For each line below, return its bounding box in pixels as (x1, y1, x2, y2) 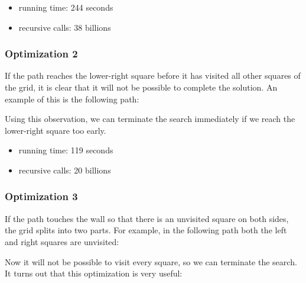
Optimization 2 (5, 46, 78, 61)
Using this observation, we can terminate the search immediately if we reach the (5, 112, 295, 125)
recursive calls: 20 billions (18, 163, 111, 176)
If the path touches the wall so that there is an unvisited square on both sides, (5, 212, 289, 224)
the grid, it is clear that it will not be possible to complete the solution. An (5, 81, 278, 93)
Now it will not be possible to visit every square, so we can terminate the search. (5, 255, 297, 268)
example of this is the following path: (5, 92, 139, 105)
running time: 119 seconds (18, 144, 113, 156)
